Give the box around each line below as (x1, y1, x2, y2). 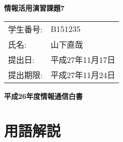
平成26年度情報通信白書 (4, 90, 83, 101)
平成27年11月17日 (50, 53, 115, 65)
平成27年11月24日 (50, 68, 115, 81)
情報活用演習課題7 (4, 3, 65, 13)
